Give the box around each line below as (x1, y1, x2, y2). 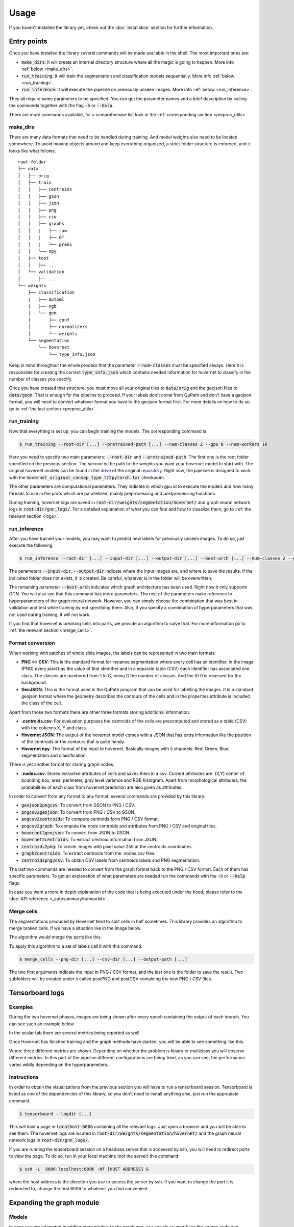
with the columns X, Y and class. (21, 725, 88, 731)
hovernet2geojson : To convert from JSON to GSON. (21, 829, 131, 835)
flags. (9, 880, 21, 886)
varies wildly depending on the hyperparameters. (9, 1062, 109, 1067)
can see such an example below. (9, 1021, 75, 1027)
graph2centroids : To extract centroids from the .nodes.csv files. (21, 851, 156, 856)
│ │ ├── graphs (18, 221, 65, 227)
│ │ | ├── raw (18, 228, 67, 233)
